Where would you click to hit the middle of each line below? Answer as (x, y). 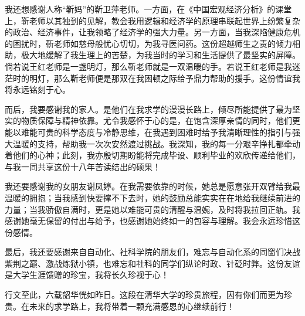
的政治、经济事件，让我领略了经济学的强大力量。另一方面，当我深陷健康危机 (152, 32)
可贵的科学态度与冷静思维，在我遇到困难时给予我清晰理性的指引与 (165, 132)
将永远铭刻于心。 (38, 89)
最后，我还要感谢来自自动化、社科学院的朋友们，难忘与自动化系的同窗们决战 (152, 252)
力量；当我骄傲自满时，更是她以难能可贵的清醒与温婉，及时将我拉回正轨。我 (152, 209)
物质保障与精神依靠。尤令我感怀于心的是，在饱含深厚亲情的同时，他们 (156, 120)
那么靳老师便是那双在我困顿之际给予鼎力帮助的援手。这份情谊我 (177, 78)
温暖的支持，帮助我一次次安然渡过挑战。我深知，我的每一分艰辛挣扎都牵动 (156, 143)
